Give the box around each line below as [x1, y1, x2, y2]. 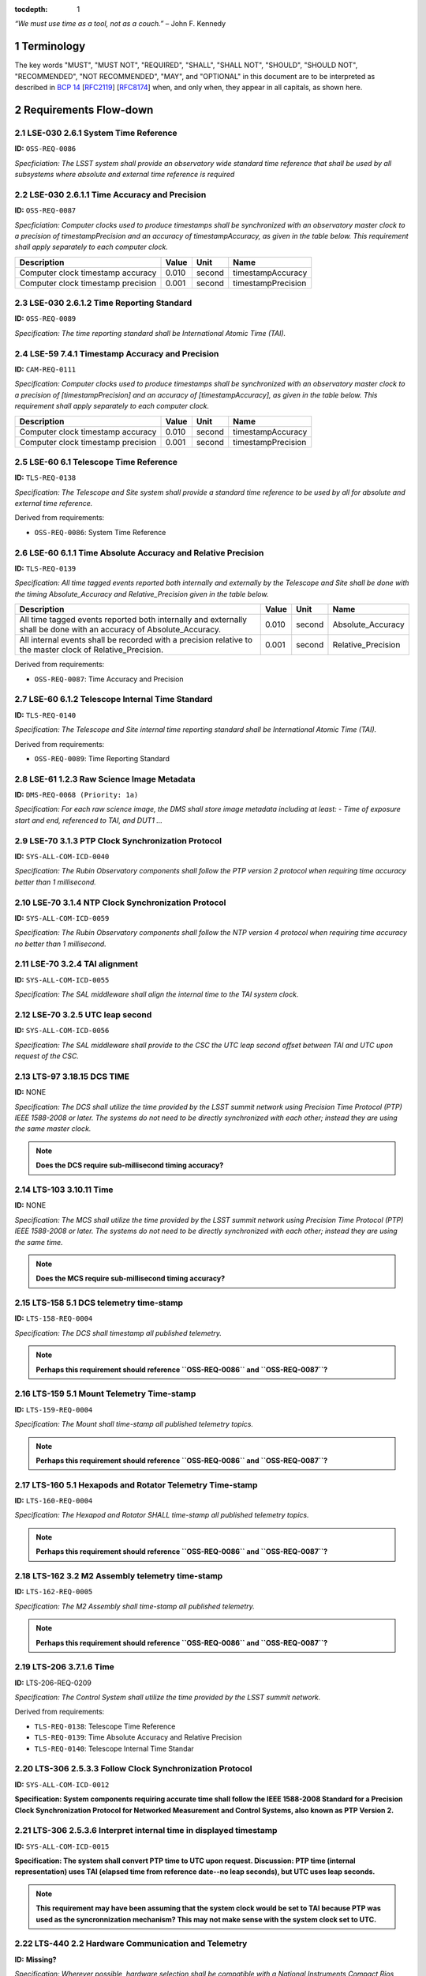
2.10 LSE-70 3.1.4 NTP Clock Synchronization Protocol [14, 897, 226, 908]
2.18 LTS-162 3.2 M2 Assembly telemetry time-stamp [14, 1571, 223, 1581]
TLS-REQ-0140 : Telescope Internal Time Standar [34, 1744, 195, 1753]
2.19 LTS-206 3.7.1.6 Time [14, 1661, 114, 1672]
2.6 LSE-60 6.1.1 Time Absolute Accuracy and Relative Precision [14, 547, 264, 558]
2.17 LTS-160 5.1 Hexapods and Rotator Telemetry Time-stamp [14, 1479, 258, 1490]
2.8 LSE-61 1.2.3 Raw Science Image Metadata [14, 773, 196, 784]
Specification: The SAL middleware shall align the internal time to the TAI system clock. [14, 990, 299, 999]
